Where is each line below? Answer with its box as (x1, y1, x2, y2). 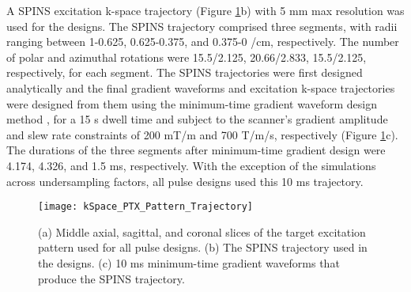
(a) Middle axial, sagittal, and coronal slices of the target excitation (38, 223, 366, 240)
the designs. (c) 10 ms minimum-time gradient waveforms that (38, 254, 340, 271)
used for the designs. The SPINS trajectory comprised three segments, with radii (6, 17, 398, 34)
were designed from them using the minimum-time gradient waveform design (6, 95, 377, 112)
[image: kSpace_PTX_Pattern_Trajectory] (38, 201, 254, 213)
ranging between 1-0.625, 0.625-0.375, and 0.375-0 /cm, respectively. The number (6, 33, 399, 50)
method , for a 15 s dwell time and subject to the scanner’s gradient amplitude (6, 111, 388, 127)
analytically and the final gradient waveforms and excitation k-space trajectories (6, 79, 395, 96)
